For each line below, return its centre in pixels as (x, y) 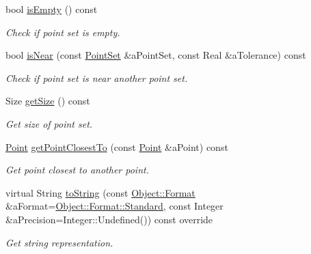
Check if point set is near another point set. (97, 77)
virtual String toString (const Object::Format (100, 192)
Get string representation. (59, 242)
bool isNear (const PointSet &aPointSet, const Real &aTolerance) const (156, 55)
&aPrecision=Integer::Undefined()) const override (109, 219)
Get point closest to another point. (77, 170)
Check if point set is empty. (63, 32)
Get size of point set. (49, 123)
